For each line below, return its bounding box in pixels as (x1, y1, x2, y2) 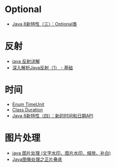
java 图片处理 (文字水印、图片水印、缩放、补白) (12, 150, 111, 156)
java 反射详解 (12, 58, 40, 64)
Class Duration (12, 106, 44, 112)
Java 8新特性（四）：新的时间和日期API (12, 112, 94, 118)
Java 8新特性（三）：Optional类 (12, 21, 77, 27)
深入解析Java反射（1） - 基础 (12, 64, 73, 70)
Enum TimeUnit (12, 101, 45, 107)
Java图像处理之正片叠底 (12, 156, 63, 162)
